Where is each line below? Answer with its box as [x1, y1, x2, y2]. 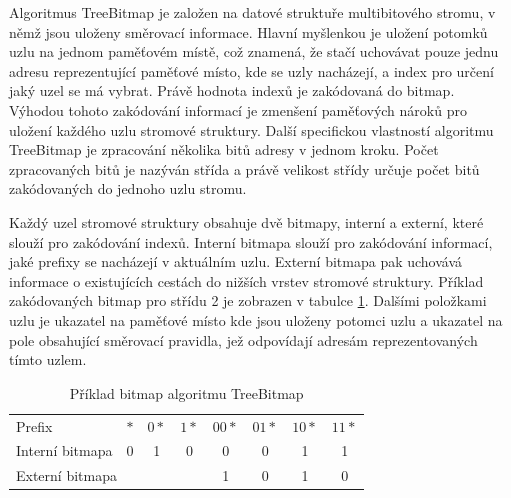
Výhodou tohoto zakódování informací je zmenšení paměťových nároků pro [9, 99, 467, 120]
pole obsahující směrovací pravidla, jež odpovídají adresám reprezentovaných [9, 329, 478, 350]
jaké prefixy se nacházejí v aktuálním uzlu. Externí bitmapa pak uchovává [9, 251, 463, 272]
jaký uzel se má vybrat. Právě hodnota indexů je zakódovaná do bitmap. [9, 80, 455, 101]
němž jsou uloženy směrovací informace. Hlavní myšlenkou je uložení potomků [9, 21, 488, 42]
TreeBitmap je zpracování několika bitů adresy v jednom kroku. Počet [9, 139, 439, 160]
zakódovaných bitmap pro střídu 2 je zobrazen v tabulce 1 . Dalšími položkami [9, 290, 487, 311]
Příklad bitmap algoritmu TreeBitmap [69, 382, 304, 403]
